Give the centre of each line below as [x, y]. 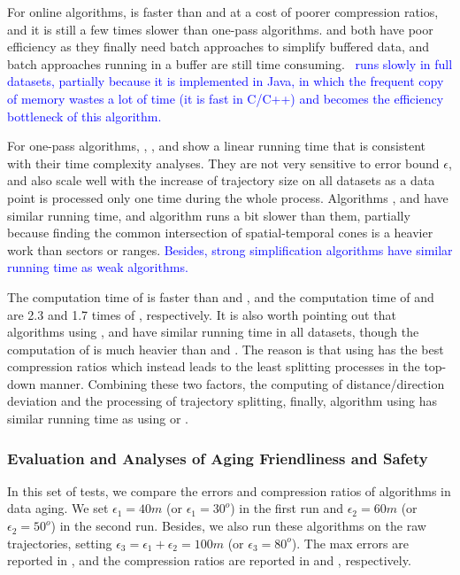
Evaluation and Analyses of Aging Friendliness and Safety [218, 458]
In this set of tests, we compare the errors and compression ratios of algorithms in [229, 490]
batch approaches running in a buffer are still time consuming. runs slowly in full [230, 63]
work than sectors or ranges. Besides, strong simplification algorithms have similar [230, 249]
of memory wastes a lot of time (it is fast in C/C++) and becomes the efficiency [226, 98]
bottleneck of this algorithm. [84, 116]
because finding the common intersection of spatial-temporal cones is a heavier [220, 233]
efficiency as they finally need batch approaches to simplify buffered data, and [218, 47]
